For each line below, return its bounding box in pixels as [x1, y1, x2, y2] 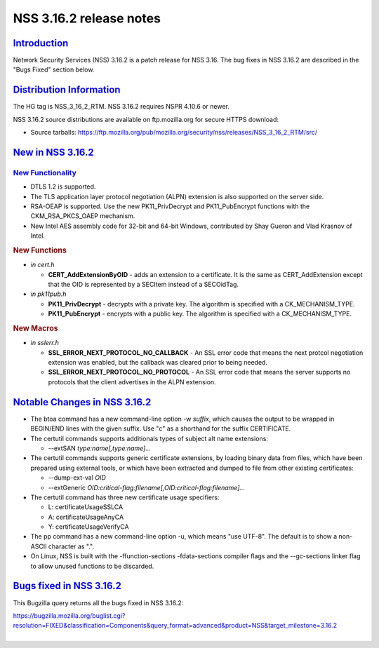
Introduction [13, 37, 69, 49]
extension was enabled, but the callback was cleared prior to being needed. [48, 358, 268, 367]
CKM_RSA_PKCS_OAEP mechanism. [30, 212, 135, 220]
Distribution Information [13, 84, 121, 96]
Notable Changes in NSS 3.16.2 [13, 396, 152, 408]
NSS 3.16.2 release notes [13, 11, 161, 26]
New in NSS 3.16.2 [13, 146, 94, 158]
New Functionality [13, 168, 77, 177]
